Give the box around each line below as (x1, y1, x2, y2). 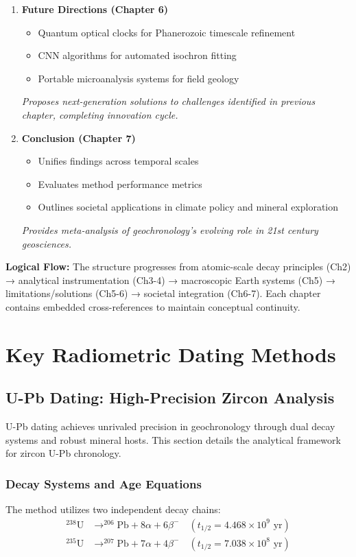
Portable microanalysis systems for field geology (38, 71, 239, 85)
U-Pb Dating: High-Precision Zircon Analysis (5, 387, 335, 408)
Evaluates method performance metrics (38, 176, 202, 191)
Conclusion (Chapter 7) (21, 130, 136, 145)
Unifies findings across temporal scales (38, 154, 199, 168)
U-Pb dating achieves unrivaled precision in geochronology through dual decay (5, 419, 335, 434)
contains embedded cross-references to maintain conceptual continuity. (5, 299, 300, 313)
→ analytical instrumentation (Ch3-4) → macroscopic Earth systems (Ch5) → (5, 272, 335, 287)
